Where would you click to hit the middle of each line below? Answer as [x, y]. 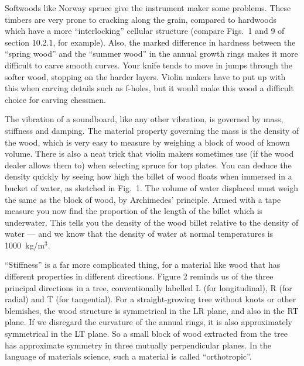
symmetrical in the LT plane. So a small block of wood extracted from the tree [146, 334]
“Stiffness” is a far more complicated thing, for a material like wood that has [143, 265]
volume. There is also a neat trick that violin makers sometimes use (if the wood [149, 153]
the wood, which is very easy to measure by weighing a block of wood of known [147, 142]
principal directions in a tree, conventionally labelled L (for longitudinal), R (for [148, 287]
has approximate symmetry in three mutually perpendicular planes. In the [138, 345]
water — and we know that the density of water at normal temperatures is [139, 234]
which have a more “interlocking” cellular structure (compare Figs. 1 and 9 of [145, 31]
